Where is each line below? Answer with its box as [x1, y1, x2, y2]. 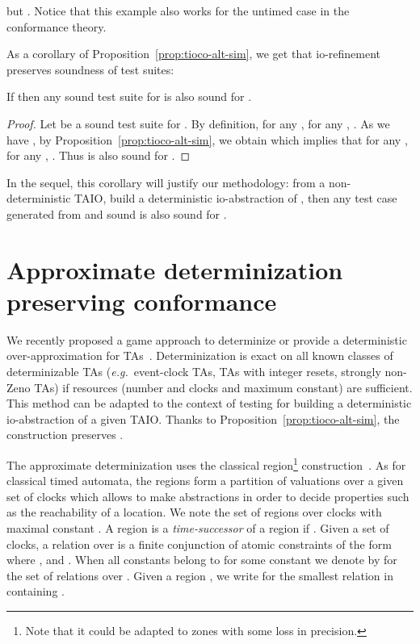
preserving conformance [6, 284, 277, 317]
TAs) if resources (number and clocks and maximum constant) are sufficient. [34, 378, 413, 395]
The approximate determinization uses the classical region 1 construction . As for [6, 454, 406, 473]
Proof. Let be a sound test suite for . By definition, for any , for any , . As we [6, 115, 390, 132]
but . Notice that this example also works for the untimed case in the [6, 2, 350, 19]
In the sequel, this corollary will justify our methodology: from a [6, 174, 325, 190]
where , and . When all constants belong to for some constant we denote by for [6, 551, 397, 568]
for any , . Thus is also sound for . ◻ [6, 147, 191, 164]
